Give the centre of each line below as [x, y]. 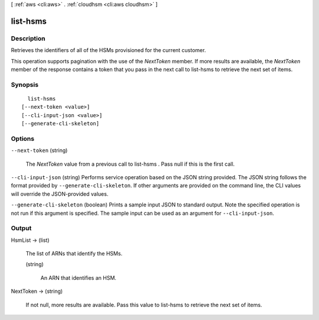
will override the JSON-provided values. [60, 194]
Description [28, 38]
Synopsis [25, 85]
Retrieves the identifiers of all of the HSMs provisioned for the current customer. [108, 50]
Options [23, 138]
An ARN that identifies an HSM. [78, 277]
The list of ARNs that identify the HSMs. [74, 254]
